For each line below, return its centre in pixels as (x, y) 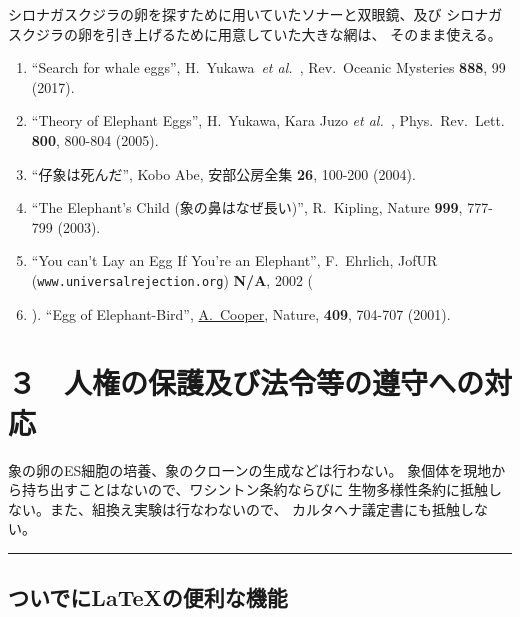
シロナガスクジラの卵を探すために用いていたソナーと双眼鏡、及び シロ (241, 14)
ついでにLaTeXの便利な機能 (148, 597)
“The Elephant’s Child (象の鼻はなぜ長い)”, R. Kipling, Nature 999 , (247, 207)
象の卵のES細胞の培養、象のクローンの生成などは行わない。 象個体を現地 (250, 469)
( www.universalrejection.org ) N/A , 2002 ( (172, 279)
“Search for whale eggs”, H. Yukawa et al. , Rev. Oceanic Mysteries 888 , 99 (268, 67)
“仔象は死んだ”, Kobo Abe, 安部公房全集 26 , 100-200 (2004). (223, 173)
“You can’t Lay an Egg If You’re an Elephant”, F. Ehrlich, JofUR (234, 260)
